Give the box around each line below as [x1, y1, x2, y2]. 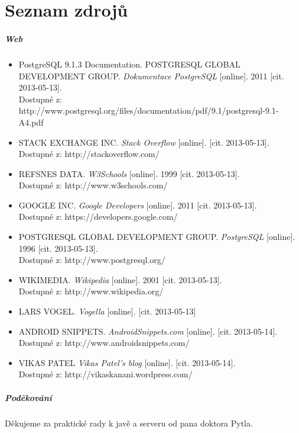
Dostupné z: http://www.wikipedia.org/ [18, 285, 164, 297]
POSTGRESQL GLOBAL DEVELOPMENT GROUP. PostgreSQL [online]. [18, 230, 295, 243]
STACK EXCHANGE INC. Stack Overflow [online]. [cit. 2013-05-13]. [18, 136, 269, 148]
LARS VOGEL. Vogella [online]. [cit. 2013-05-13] [18, 305, 196, 317]
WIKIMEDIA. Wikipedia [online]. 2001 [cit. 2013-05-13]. [18, 273, 222, 286]
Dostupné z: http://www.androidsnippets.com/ [18, 336, 190, 349]
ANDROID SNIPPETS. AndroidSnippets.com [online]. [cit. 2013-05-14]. [18, 325, 278, 337]
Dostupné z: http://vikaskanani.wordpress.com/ [18, 368, 193, 380]
